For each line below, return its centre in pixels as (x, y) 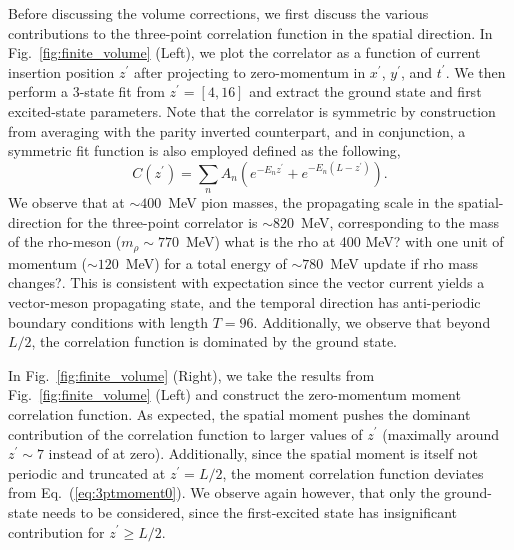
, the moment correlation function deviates (353, 472)
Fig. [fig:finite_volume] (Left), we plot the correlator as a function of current (244, 52)
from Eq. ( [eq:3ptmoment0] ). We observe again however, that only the (224, 492)
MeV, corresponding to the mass (400, 221)
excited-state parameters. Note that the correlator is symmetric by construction (252, 110)
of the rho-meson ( (65, 241)
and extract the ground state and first (365, 91)
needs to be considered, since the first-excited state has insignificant (250, 511)
